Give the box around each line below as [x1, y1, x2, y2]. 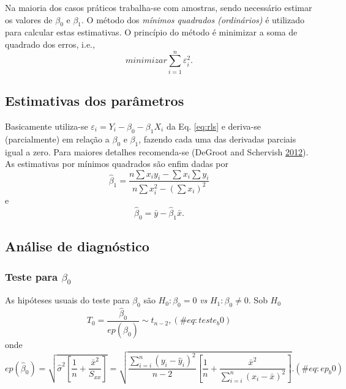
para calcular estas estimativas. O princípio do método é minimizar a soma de [5, 26, 298, 39]
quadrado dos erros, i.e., [5, 37, 95, 50]
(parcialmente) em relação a [5, 132, 110, 145]
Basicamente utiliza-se [5, 119, 88, 132]
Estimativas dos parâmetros [5, 91, 184, 110]
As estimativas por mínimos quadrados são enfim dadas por [5, 157, 229, 170]
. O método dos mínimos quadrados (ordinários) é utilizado [81, 13, 304, 26]
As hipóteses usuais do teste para [5, 294, 130, 306]
